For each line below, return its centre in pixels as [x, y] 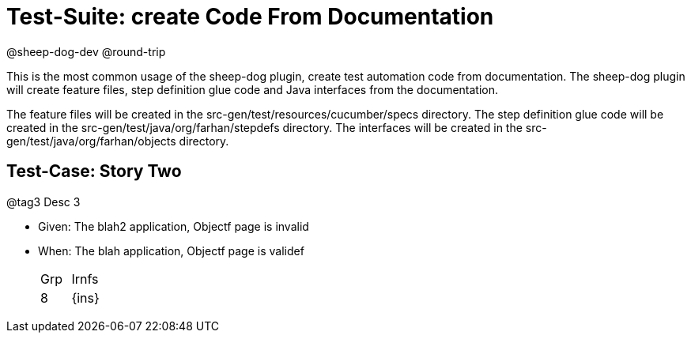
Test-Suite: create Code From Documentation [250, 17]
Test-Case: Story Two [94, 171]
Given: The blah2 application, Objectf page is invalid [174, 226]
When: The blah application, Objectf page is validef [171, 250]
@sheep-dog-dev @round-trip [86, 51]
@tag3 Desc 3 [43, 202]
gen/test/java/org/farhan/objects [91, 141]
